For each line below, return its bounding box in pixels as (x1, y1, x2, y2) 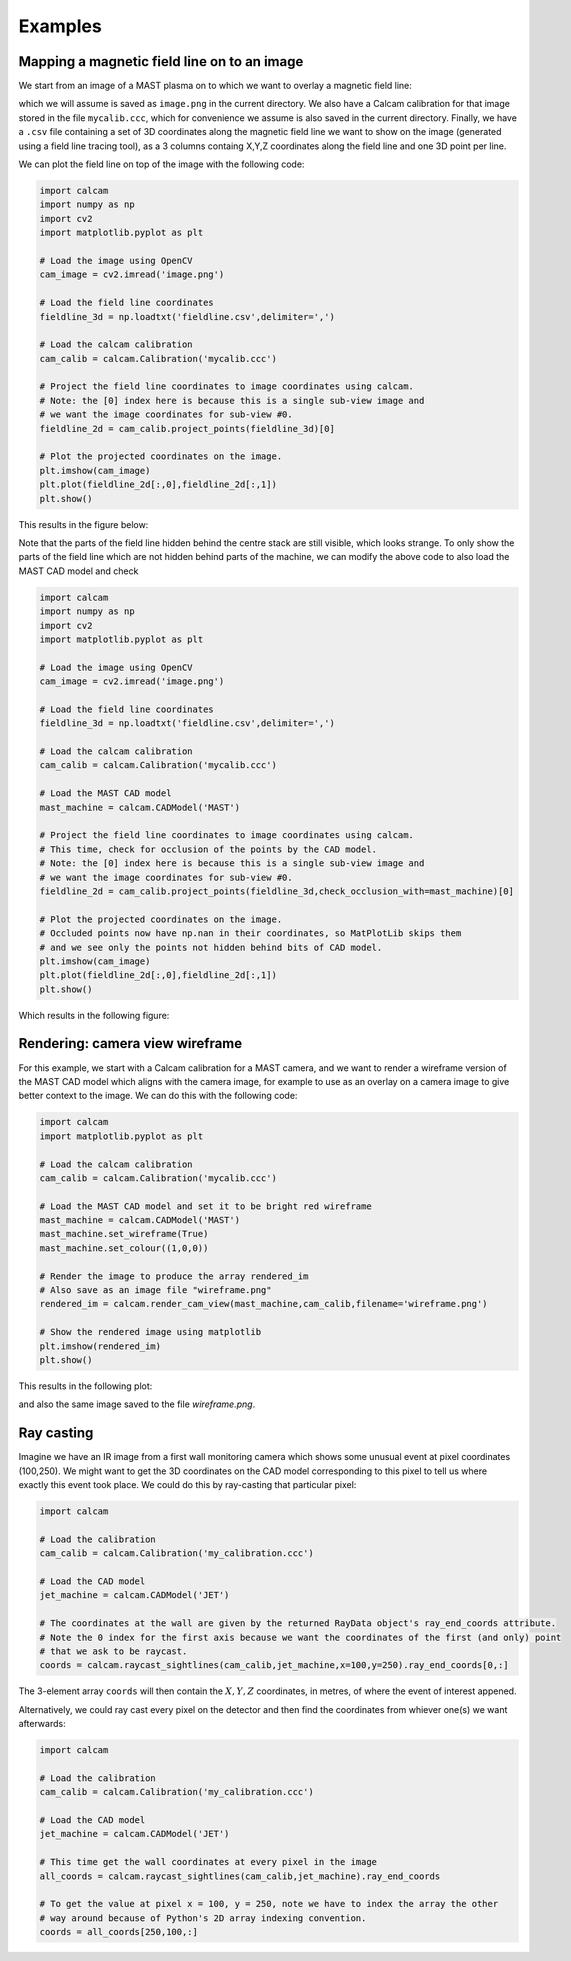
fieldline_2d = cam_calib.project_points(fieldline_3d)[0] (39, 423, 335, 434)
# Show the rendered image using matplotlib (39, 1326, 262, 1338)
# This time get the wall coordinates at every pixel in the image (39, 1856, 378, 1868)
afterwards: (18, 1718, 66, 1730)
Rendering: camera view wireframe (18, 1035, 243, 1052)
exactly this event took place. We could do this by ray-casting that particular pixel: (18, 1479, 357, 1491)
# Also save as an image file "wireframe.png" (39, 1285, 272, 1296)
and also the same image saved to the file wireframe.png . (18, 1398, 256, 1410)
